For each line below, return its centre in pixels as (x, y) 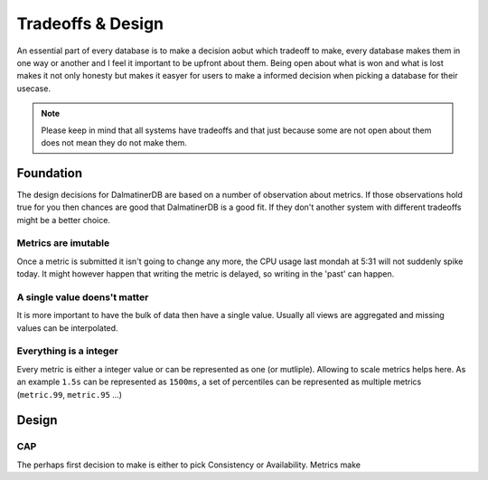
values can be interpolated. (67, 328)
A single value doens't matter (83, 296)
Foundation (50, 173)
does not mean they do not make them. (114, 142)
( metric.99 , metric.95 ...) (69, 394)
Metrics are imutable (63, 243)
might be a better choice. (63, 220)
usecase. (34, 88)
